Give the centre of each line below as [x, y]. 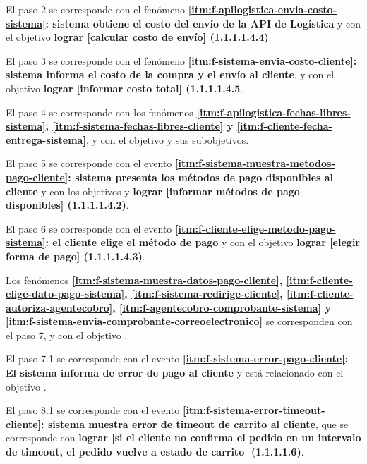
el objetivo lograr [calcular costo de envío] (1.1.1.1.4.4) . [139, 37]
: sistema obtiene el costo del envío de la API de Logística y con [203, 23]
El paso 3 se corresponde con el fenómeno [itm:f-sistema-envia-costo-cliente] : [181, 60]
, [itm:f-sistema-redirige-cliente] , [204, 294]
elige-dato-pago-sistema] [65, 294]
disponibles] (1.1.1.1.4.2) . [67, 205]
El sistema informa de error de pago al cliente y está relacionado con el [175, 373]
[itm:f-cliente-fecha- [284, 126]
